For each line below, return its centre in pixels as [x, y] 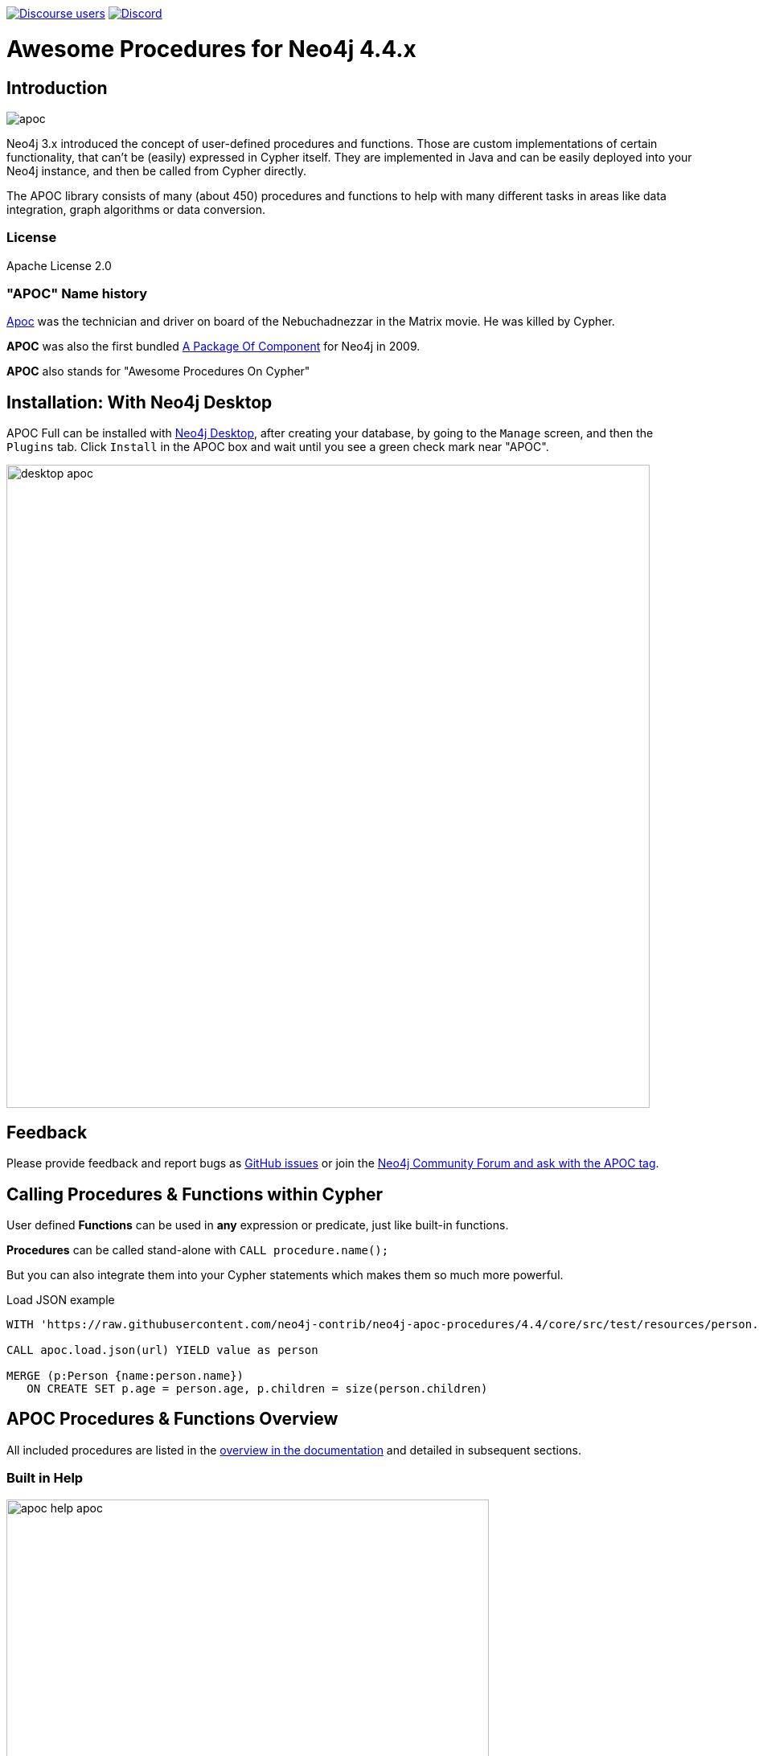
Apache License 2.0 [59, 265]
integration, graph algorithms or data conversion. [136, 209]
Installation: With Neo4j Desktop [139, 402]
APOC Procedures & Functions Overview [172, 1419]
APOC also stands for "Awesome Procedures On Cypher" [158, 371]
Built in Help [45, 1478]
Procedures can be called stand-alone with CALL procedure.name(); [198, 1249]
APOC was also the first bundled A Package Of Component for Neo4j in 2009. [213, 347]
